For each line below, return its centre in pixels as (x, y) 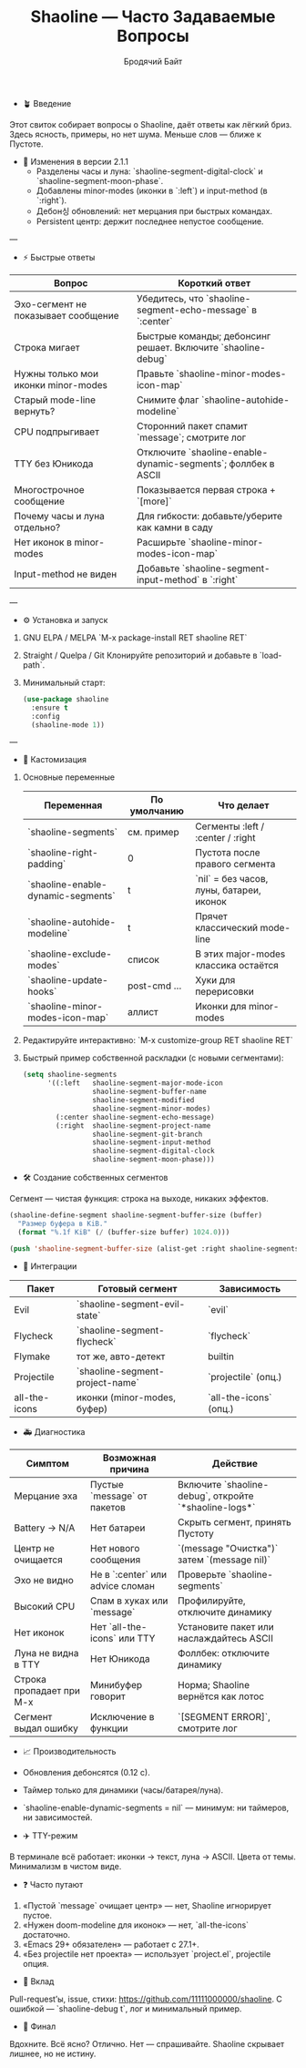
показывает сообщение (66, 315)
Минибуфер (116, 1684)
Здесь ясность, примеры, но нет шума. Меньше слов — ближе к (136, 134)
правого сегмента (235, 865)
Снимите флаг (168, 400)
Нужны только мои (56, 374)
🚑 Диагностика (54, 1431)
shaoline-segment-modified (143, 1101)
